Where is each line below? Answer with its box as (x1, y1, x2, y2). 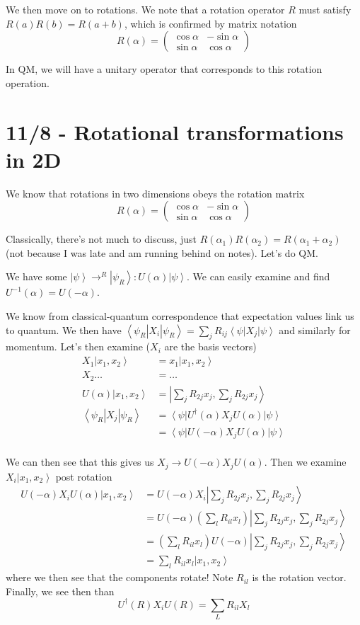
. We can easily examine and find (187, 269, 330, 284)
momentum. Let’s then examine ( (6, 339, 151, 354)
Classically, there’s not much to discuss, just (6, 231, 197, 246)
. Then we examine (264, 454, 347, 469)
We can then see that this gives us (6, 454, 154, 469)
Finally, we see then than (6, 583, 115, 598)
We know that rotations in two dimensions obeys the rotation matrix (6, 185, 305, 200)
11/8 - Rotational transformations (6, 117, 344, 146)
